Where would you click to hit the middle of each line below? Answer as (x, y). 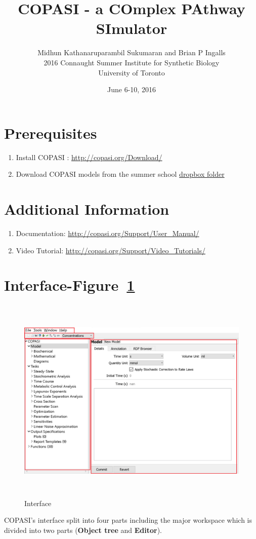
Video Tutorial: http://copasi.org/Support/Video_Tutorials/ (111, 250)
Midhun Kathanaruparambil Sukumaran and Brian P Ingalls (132, 52)
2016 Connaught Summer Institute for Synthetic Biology (132, 62)
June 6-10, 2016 (132, 89)
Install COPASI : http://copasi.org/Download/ (89, 157)
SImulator (132, 28)
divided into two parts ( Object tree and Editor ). (83, 530)
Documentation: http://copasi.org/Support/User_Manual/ (108, 233)
